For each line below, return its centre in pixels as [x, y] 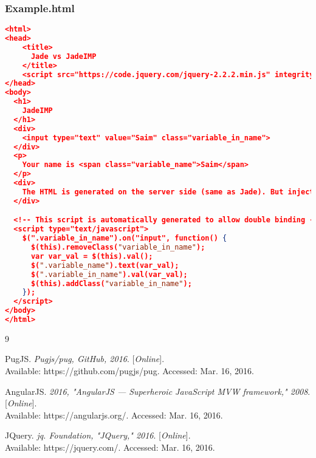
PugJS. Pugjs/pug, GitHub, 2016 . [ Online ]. [85, 359]
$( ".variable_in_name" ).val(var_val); [109, 274]
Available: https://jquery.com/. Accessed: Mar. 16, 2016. [110, 447]
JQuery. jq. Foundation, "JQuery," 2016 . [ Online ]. [98, 435]
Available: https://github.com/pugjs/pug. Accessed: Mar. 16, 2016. [129, 371]
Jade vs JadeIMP [64, 56]
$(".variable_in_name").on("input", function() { [125, 238]
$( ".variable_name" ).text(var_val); [105, 265]
